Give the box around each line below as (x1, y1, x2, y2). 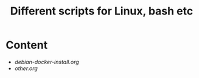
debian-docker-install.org (14, 58, 80, 65)
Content (5, 38, 48, 52)
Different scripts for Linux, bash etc (10, 4, 194, 18)
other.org (14, 65, 38, 72)
